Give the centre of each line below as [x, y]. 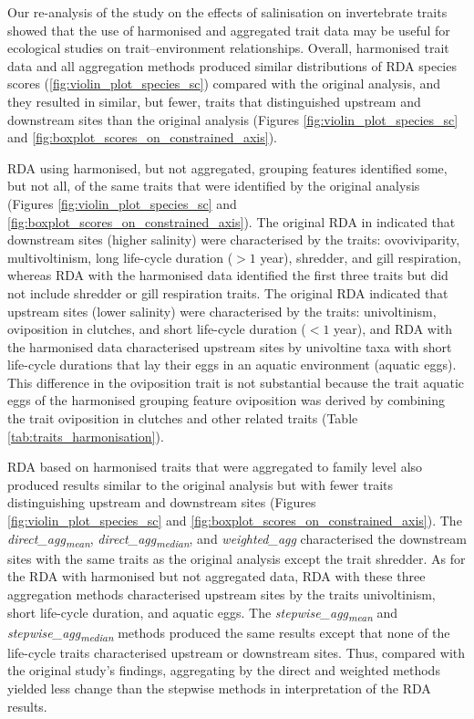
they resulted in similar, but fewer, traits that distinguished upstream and [214, 101]
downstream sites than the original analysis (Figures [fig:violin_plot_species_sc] [233, 119]
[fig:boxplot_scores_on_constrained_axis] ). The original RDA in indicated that [232, 221]
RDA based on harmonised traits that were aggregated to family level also [215, 467]
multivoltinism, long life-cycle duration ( [120, 257]
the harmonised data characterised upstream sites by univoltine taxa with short [230, 346]
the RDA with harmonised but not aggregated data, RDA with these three [216, 576]
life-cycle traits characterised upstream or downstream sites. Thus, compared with [237, 652]
